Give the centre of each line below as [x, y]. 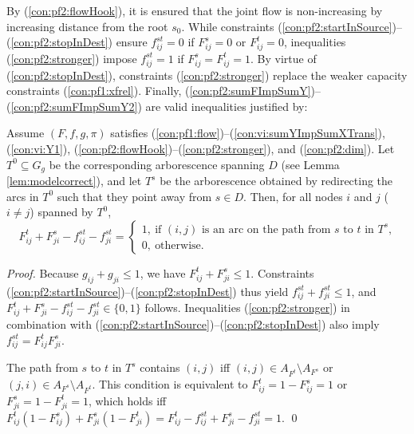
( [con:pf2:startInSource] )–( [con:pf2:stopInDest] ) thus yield [148, 291]
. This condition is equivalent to [170, 384]
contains [160, 367]
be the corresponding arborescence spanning [157, 164]
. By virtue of [284, 58]
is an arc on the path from [266, 229]
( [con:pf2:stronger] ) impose [72, 58]
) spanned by [61, 212]
